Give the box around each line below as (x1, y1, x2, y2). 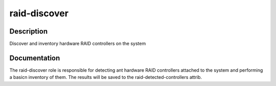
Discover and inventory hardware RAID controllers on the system (9, 41, 146, 47)
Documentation (9, 53, 60, 62)
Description (9, 27, 48, 36)
